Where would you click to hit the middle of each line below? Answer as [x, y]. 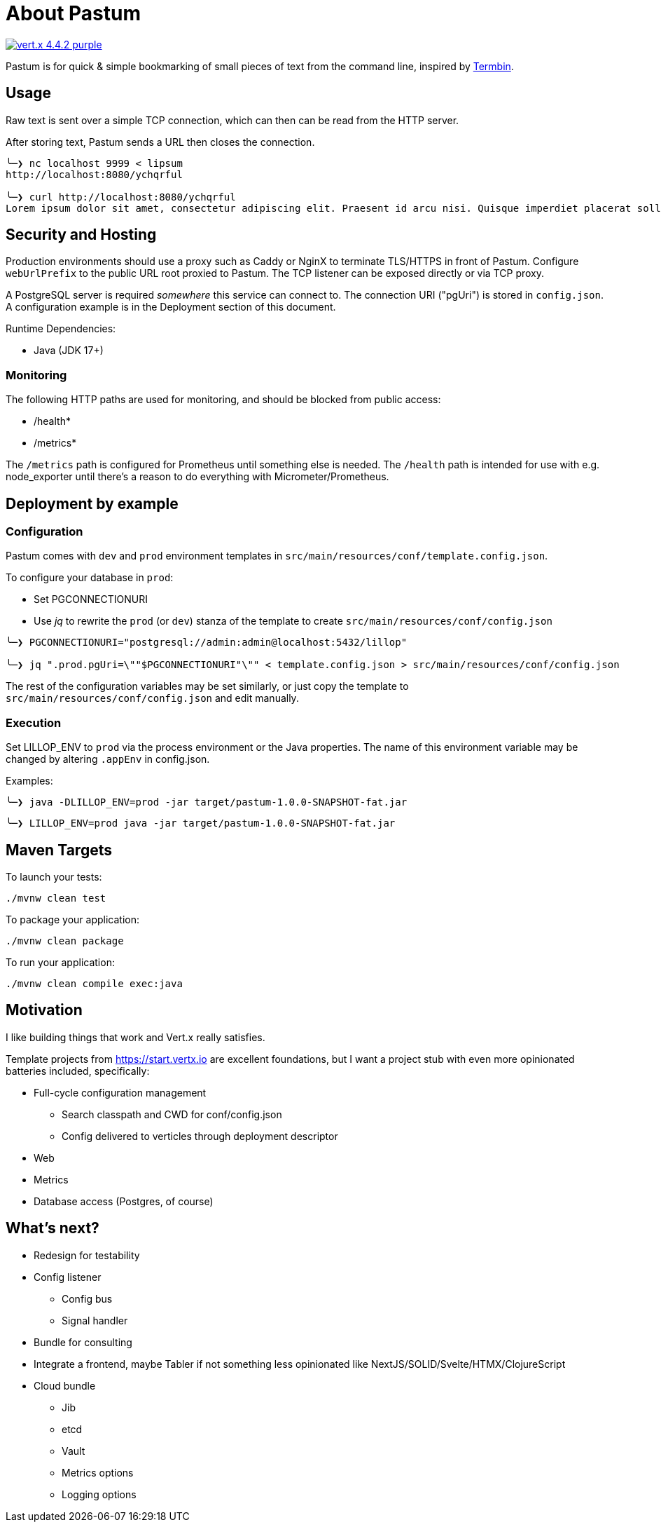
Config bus [87, 1298]
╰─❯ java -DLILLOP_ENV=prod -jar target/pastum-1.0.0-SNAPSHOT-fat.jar [207, 802]
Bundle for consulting [83, 1342]
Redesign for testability [87, 1255]
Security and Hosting [81, 235]
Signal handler [95, 1320]
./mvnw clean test [56, 898]
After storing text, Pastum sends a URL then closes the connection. [160, 142]
